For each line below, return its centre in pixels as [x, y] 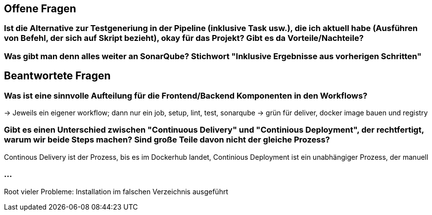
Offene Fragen [40, 9]
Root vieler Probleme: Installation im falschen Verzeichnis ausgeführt [116, 191]
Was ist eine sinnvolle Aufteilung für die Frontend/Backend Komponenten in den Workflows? [186, 95]
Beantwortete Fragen [57, 76]
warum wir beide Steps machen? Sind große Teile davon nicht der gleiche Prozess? [167, 140]
